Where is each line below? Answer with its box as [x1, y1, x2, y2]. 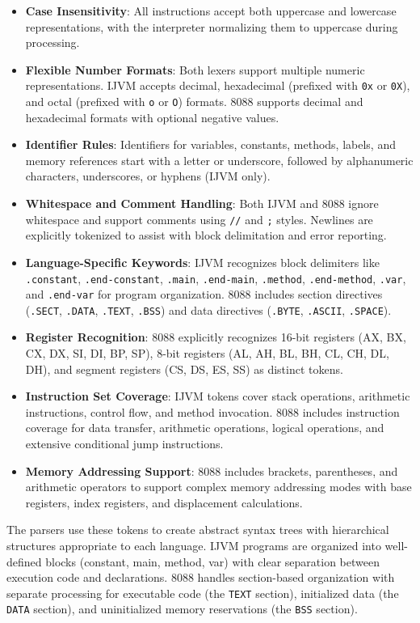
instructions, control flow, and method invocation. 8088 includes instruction [25, 403, 400, 420]
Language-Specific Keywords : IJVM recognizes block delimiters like [25, 253, 380, 270]
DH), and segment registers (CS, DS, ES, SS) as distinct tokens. [25, 360, 343, 377]
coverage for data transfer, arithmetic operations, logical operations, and [25, 419, 384, 436]
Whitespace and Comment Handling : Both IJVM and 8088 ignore [25, 195, 379, 212]
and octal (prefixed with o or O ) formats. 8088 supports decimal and [25, 93, 363, 110]
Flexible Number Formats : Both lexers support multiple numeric [25, 61, 365, 78]
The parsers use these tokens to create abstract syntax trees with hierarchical [6, 521, 389, 538]
